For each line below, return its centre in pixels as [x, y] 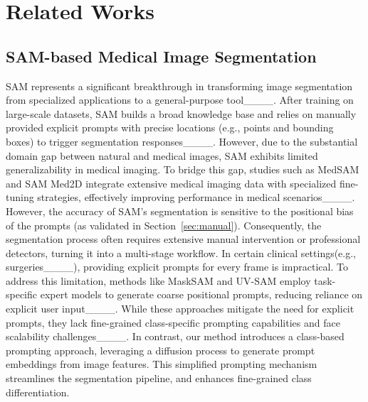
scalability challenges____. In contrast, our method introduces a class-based [175, 336]
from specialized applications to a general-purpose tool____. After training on [180, 100]
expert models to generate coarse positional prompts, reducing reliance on [201, 294]
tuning [20, 197]
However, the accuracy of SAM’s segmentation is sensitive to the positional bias [180, 211]
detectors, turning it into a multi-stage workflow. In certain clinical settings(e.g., [181, 252]
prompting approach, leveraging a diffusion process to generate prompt [161, 350]
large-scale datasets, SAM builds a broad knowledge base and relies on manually [181, 113]
